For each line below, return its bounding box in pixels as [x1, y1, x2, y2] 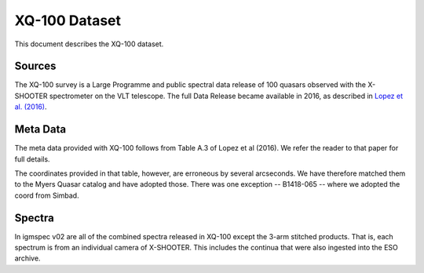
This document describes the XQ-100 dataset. [14, 39, 164, 49]
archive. [14, 253, 41, 263]
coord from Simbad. [14, 191, 79, 200]
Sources [14, 60, 57, 73]
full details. [14, 154, 50, 164]
